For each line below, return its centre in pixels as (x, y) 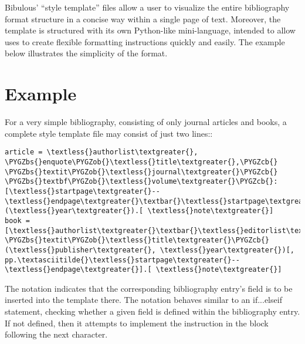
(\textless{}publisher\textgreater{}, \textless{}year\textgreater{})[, (150, 250)
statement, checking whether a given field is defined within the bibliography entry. (152, 311)
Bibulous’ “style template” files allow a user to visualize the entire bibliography (147, 7)
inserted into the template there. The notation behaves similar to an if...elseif (143, 300)
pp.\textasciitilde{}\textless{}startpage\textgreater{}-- (122, 260)
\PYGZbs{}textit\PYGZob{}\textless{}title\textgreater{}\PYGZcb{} (137, 240)
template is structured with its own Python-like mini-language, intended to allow (150, 30)
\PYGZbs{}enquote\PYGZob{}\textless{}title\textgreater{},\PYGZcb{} (141, 162)
